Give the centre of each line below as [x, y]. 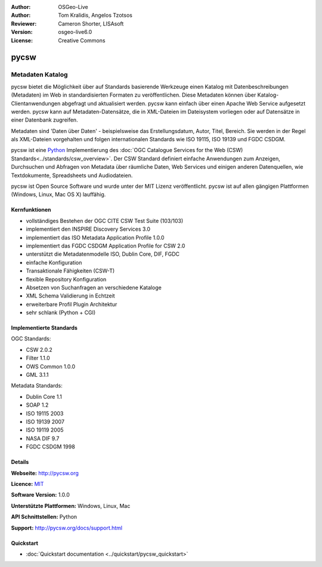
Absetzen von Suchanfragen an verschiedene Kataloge [94, 287]
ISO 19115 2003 [45, 413]
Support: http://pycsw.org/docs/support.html [67, 528]
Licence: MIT [27, 484]
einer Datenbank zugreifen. [44, 120]
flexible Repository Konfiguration [66, 279]
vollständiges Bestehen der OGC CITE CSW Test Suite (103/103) [105, 221]
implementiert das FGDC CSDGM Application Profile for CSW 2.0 [106, 246]
